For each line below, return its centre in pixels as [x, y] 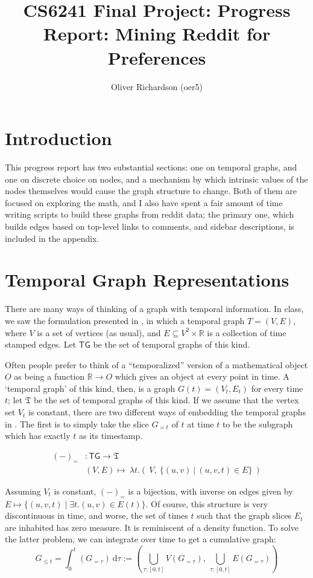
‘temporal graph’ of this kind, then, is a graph [90, 388]
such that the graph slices [244, 515]
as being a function [49, 376]
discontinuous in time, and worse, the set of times [96, 515]
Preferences [157, 57]
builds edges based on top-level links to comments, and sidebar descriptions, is [150, 226]
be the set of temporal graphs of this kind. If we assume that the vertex [166, 400]
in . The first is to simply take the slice [77, 424]
